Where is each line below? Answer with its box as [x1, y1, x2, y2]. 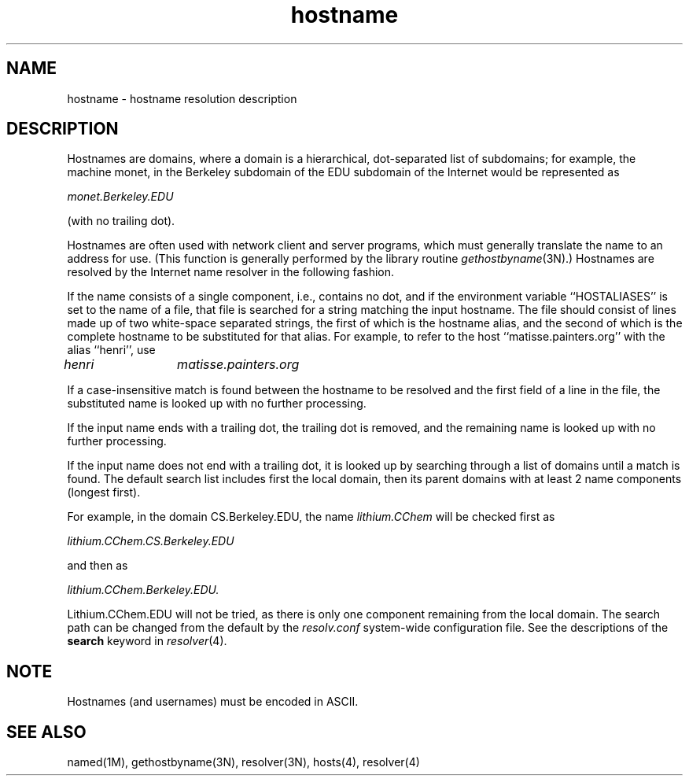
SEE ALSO [6, 721, 87, 742]
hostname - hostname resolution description [67, 91, 297, 105]
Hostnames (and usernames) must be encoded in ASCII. [67, 695, 359, 709]
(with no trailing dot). [67, 214, 175, 228]
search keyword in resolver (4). [67, 634, 227, 648]
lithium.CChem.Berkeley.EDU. [67, 583, 219, 597]
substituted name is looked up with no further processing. [67, 397, 367, 411]
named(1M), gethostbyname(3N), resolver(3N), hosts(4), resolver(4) [67, 755, 420, 769]
